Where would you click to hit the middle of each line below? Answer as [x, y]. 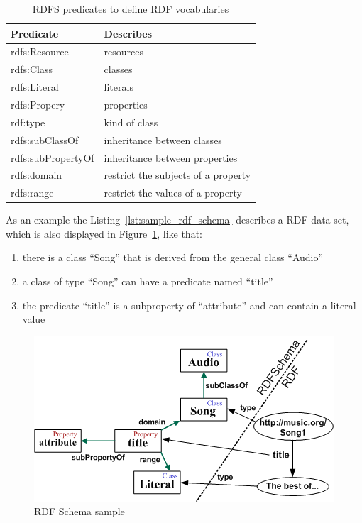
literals [119, 87]
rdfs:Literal [35, 87]
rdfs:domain [37, 175]
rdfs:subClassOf [45, 139]
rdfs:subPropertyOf [53, 157]
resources [124, 51]
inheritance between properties [171, 157]
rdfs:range [32, 193]
